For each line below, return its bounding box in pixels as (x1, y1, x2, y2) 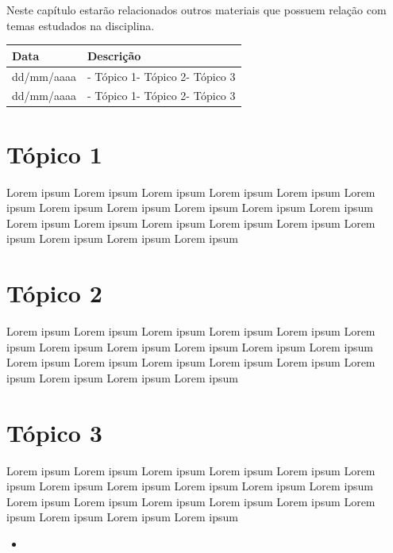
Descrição (87, 47, 141, 63)
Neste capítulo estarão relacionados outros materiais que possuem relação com (6, 2, 387, 17)
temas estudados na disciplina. (6, 17, 155, 33)
